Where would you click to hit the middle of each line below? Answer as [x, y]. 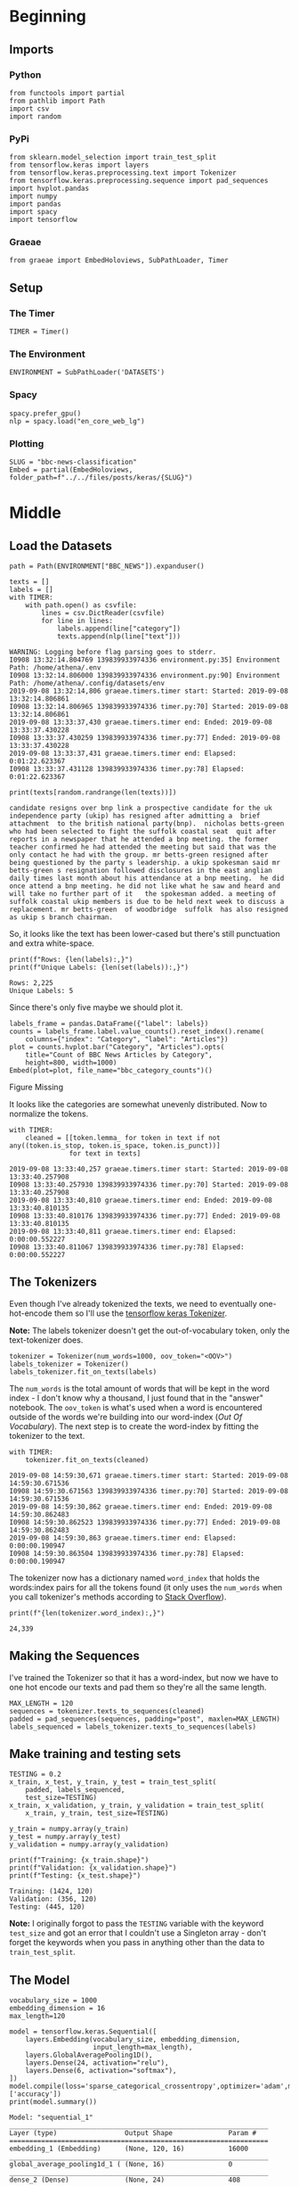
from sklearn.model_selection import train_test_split [113, 158]
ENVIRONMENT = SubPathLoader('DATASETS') [87, 373]
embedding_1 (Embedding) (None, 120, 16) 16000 [129, 2149]
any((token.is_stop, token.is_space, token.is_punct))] [115, 1146]
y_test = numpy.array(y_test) [65, 1837]
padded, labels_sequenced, [75, 1790]
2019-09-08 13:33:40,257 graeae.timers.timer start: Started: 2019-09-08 [149, 1170]
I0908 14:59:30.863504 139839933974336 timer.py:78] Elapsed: [127, 1553]
